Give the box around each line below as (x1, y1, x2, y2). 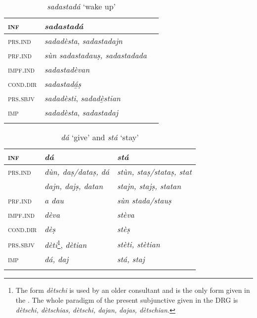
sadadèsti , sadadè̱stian (44, 92, 121, 104)
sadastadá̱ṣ (44, 78, 82, 89)
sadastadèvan (44, 64, 90, 75)
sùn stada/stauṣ (117, 195, 171, 206)
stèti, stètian (117, 238, 160, 250)
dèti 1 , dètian (44, 238, 87, 251)
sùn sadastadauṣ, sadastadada (44, 49, 147, 61)
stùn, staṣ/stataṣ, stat (117, 166, 192, 177)
